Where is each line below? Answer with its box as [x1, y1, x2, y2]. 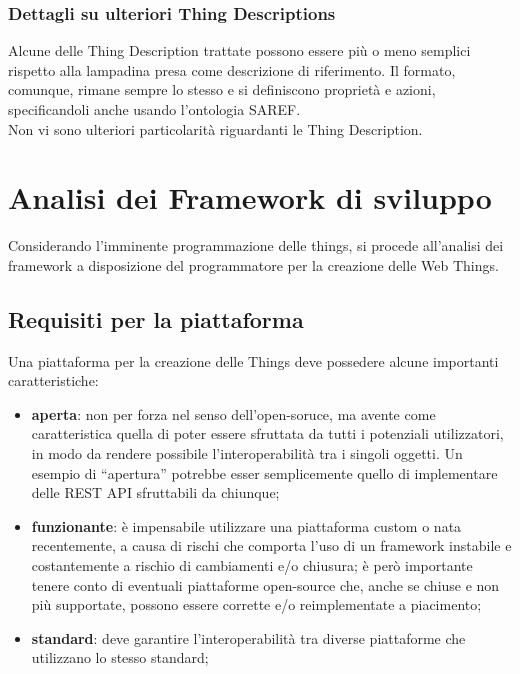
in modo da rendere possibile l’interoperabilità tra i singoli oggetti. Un [31, 443, 463, 464]
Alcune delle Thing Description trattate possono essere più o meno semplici [8, 40, 471, 61]
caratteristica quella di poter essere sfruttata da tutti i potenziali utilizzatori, [31, 423, 504, 444]
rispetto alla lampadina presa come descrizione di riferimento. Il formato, [8, 59, 456, 80]
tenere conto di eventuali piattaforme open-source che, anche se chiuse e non [31, 574, 500, 595]
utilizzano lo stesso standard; [31, 647, 209, 668]
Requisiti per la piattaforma [8, 303, 304, 334]
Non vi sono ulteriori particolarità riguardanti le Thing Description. [8, 118, 423, 139]
